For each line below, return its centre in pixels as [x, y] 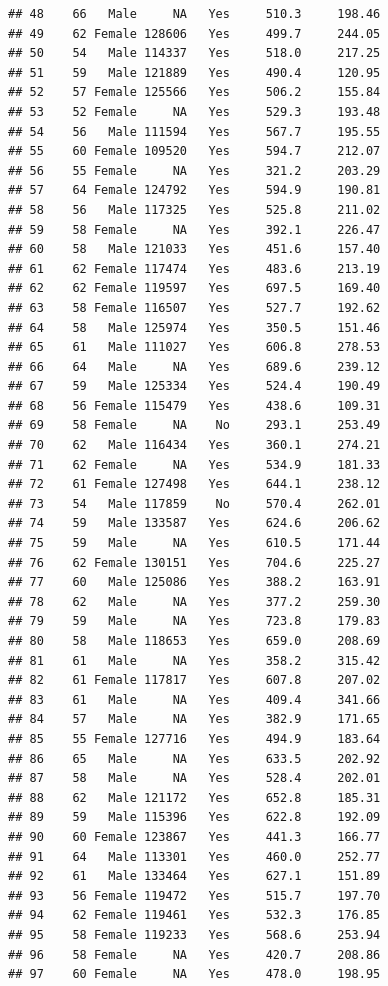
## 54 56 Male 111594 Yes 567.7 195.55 [194, 131]
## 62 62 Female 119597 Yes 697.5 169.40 [194, 288]
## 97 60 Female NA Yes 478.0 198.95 [194, 974]
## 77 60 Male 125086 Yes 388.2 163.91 [194, 582]
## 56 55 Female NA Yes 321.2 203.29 [194, 170]
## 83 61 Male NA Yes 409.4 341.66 [194, 699]
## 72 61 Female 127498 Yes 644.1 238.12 [194, 484]
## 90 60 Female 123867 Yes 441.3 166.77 [194, 836]
